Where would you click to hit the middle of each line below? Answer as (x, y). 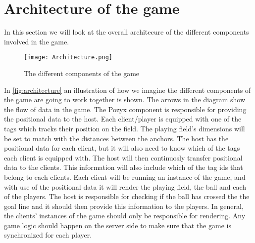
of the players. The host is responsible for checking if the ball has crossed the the (127, 196)
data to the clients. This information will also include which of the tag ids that (124, 167)
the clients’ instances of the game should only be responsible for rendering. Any (125, 216)
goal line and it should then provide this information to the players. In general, (124, 206)
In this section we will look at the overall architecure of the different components (127, 32)
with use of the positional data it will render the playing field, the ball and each (125, 186)
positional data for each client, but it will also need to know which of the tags (122, 148)
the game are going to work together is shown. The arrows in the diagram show (125, 100)
